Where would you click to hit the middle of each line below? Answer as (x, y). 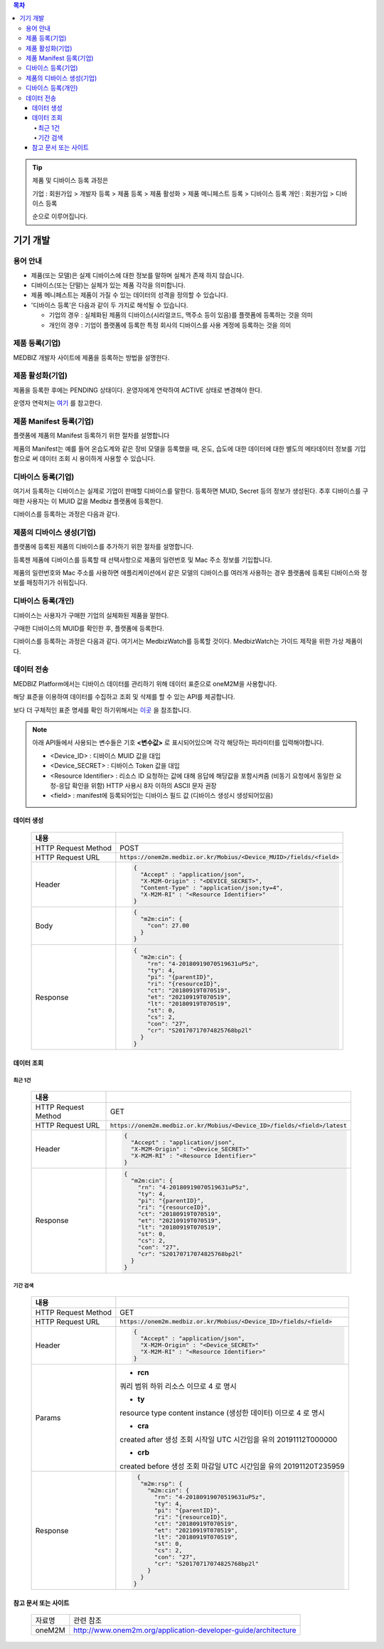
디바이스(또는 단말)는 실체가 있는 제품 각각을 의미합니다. (108, 285)
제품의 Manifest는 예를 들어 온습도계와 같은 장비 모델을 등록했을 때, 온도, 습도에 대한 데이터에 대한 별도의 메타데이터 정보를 (183, 449)
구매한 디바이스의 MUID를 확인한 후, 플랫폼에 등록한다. (89, 628)
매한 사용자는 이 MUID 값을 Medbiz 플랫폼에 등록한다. (88, 501)
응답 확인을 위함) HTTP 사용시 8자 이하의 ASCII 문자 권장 (138, 785)
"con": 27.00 (168, 925)
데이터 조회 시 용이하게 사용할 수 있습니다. (97, 459)
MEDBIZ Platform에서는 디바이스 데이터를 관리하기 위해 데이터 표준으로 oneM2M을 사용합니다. (145, 683)
